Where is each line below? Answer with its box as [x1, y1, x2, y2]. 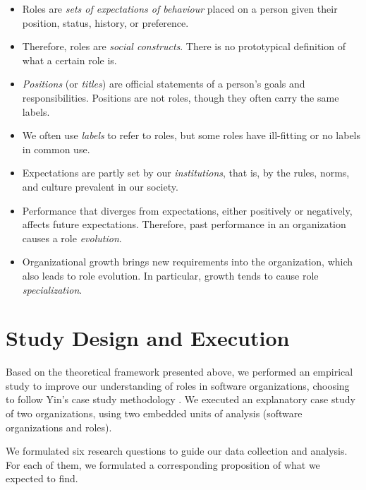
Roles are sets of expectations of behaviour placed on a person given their [22, 1, 338, 16]
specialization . [22, 282, 83, 297]
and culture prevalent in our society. [22, 179, 178, 193]
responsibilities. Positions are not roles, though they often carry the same [22, 90, 339, 104]
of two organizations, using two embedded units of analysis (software [6, 406, 303, 420]
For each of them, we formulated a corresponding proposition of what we [6, 457, 320, 472]
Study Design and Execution [6, 323, 290, 352]
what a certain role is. [22, 52, 117, 67]
